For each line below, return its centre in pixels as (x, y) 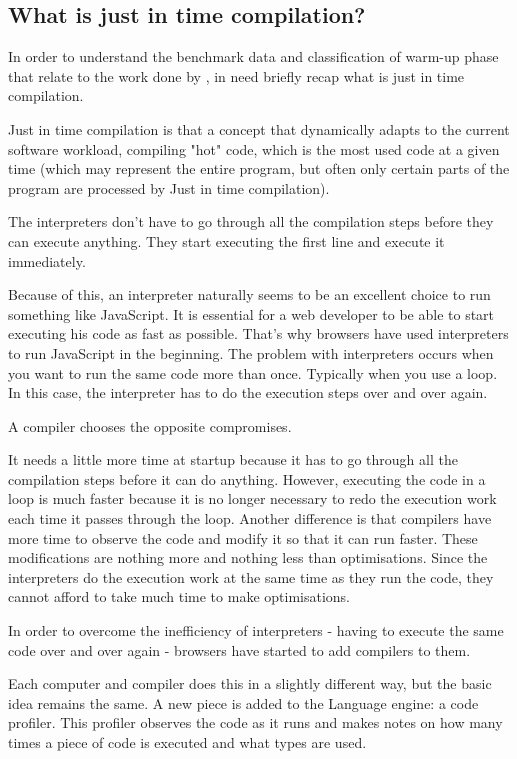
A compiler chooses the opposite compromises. (150, 425)
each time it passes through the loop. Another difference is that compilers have (250, 518)
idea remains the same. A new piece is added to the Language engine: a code (243, 702)
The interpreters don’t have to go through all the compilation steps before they (251, 221)
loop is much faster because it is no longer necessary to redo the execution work (252, 498)
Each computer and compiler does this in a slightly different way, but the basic (250, 683)
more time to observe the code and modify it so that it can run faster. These (243, 537)
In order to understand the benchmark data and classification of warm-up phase (253, 56)
